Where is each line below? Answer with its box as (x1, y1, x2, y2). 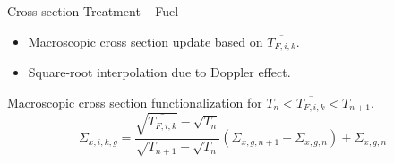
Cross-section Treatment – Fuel (7, 2, 179, 20)
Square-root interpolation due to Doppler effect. (28, 63, 291, 82)
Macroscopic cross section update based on (28, 31, 263, 50)
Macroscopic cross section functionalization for (7, 92, 262, 111)
